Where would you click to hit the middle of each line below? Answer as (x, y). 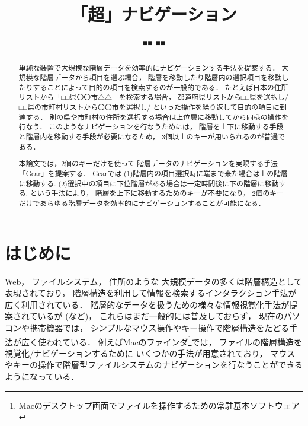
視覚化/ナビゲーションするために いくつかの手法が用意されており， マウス (150, 353)
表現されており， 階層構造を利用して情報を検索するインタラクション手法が (151, 293)
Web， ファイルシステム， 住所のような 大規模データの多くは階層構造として (154, 281)
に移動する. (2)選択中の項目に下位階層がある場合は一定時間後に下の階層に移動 (149, 183)
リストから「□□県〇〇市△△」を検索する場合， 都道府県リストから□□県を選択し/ (153, 97)
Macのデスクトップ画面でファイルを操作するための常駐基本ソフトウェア (159, 405)
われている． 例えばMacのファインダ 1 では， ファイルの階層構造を (174, 341)
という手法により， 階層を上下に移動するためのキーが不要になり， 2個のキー (157, 193)
